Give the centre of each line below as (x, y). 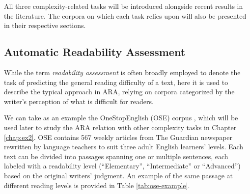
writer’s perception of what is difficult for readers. (79, 101)
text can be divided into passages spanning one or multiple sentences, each (116, 156)
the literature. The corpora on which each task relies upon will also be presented (125, 15)
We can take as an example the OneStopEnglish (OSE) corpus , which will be (121, 118)
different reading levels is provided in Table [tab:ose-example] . (97, 185)
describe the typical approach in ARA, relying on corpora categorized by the (119, 92)
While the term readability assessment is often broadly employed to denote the (122, 72)
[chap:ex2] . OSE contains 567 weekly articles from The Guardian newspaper (118, 137)
